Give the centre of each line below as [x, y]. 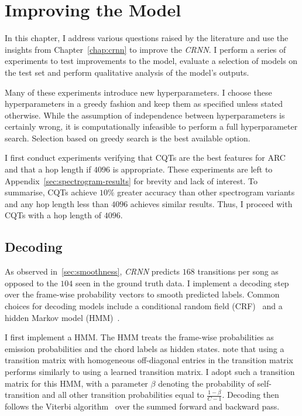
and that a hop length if [48, 169]
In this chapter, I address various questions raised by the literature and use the [147, 38]
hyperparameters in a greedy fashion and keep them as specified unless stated [144, 104]
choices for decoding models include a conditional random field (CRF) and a [144, 306]
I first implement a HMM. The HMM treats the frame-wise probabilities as [139, 337]
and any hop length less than [57, 203]
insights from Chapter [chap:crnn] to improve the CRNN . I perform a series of [145, 49]
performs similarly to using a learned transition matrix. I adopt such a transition [150, 371]
